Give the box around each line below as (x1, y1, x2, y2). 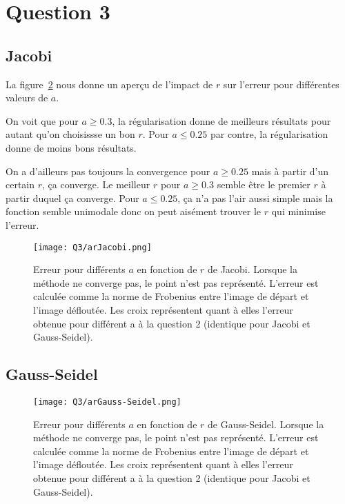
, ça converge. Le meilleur (42, 177, 150, 192)
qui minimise (271, 204, 326, 219)
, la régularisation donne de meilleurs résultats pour (112, 113, 331, 128)
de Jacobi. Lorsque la (208, 262, 298, 276)
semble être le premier (217, 177, 310, 192)
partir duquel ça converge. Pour (6, 190, 139, 205)
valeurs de (6, 90, 48, 105)
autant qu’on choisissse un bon (6, 127, 135, 141)
